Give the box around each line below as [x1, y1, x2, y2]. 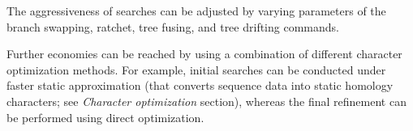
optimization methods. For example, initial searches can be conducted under [6, 61, 386, 78]
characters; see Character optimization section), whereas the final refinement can [6, 92, 407, 109]
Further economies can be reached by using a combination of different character [6, 45, 402, 62]
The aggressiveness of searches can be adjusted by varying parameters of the [6, 2, 386, 19]
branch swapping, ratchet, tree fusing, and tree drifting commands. [6, 18, 339, 35]
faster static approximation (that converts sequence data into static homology [6, 77, 394, 94]
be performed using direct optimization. [6, 108, 204, 125]
